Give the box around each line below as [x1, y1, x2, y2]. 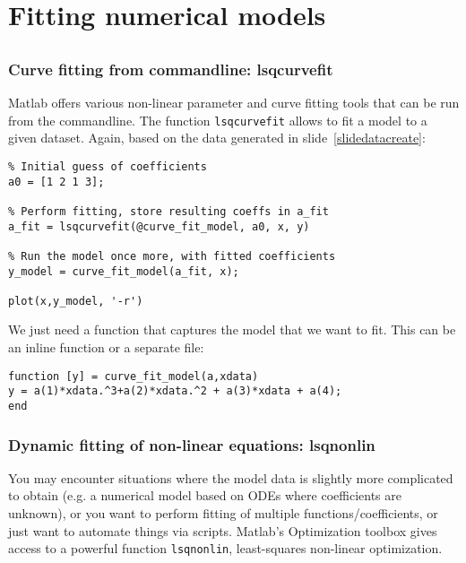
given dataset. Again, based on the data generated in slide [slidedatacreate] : [8, 128, 426, 147]
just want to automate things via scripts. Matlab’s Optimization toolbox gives [8, 521, 437, 540]
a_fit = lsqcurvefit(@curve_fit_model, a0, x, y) [8, 220, 310, 233]
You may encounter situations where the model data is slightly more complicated [8, 468, 453, 487]
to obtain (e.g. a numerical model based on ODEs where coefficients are [8, 486, 401, 505]
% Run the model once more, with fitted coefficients [8, 249, 336, 263]
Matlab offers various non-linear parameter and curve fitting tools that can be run [8, 93, 460, 112]
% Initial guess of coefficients [8, 160, 207, 173]
